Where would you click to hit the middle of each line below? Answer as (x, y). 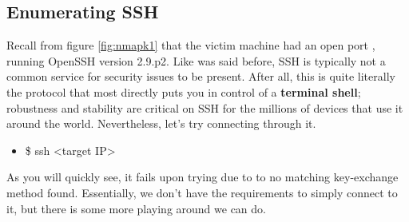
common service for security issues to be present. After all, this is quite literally (201, 76)
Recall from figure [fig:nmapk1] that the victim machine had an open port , (191, 45)
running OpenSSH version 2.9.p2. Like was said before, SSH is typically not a (196, 60)
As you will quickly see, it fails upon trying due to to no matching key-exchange (203, 177)
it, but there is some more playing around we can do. (136, 208)
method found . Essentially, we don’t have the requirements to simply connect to (202, 192)
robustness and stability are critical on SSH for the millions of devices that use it (205, 107)
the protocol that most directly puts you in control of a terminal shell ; (184, 91)
